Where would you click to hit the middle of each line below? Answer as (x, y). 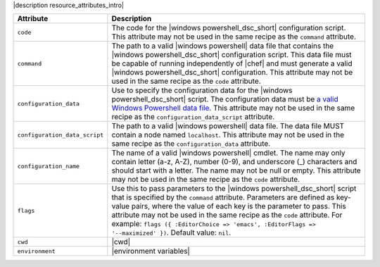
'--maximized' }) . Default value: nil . (171, 232)
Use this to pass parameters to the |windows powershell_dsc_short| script (234, 189)
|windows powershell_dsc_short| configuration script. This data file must (232, 55)
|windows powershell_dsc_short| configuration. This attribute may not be (232, 73)
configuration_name (49, 166)
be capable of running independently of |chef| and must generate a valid (232, 63)
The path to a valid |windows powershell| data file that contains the (223, 46)
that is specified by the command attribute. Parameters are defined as (223, 197)
